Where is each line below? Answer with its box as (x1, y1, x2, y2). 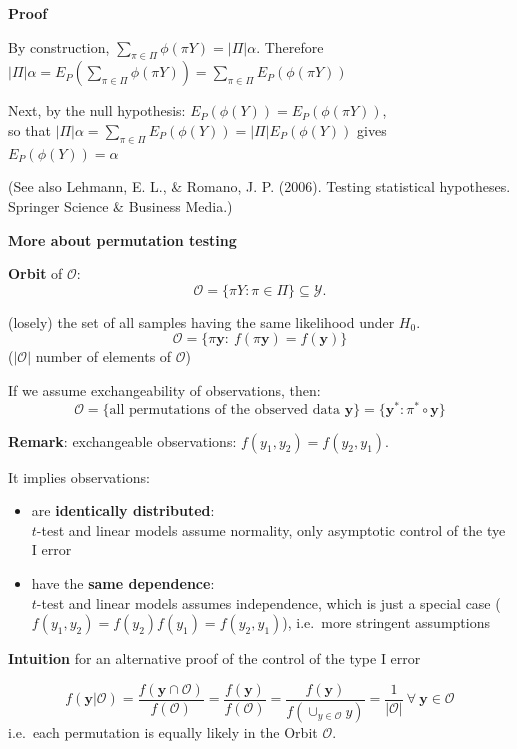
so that (8, 119, 51, 140)
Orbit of (8, 263, 63, 284)
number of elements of (35, 346, 172, 367)
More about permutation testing (8, 229, 237, 250)
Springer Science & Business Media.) (8, 195, 233, 216)
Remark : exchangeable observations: (8, 430, 237, 451)
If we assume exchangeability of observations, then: (8, 379, 321, 400)
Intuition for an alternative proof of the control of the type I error (8, 648, 421, 669)
